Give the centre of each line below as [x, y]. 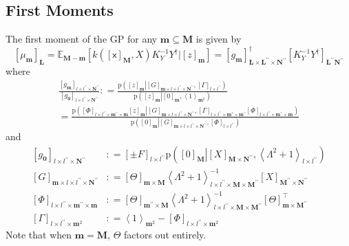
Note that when [39, 235]
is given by [219, 39]
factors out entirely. [165, 235]
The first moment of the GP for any [82, 39]
